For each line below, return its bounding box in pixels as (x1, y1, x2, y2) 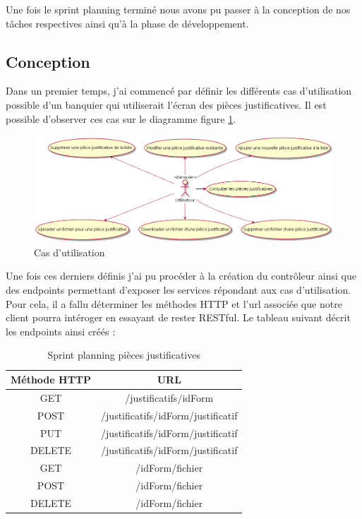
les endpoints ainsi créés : (6, 323, 116, 338)
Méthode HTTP (11, 372, 92, 387)
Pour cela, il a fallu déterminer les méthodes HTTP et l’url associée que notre (6, 296, 342, 311)
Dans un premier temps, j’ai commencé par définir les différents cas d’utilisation (6, 83, 352, 98)
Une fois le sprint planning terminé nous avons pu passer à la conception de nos (6, 2, 351, 16)
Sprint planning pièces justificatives (47, 347, 200, 362)
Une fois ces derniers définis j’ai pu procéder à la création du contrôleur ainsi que (6, 268, 356, 283)
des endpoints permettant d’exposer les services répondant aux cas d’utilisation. (6, 282, 351, 297)
